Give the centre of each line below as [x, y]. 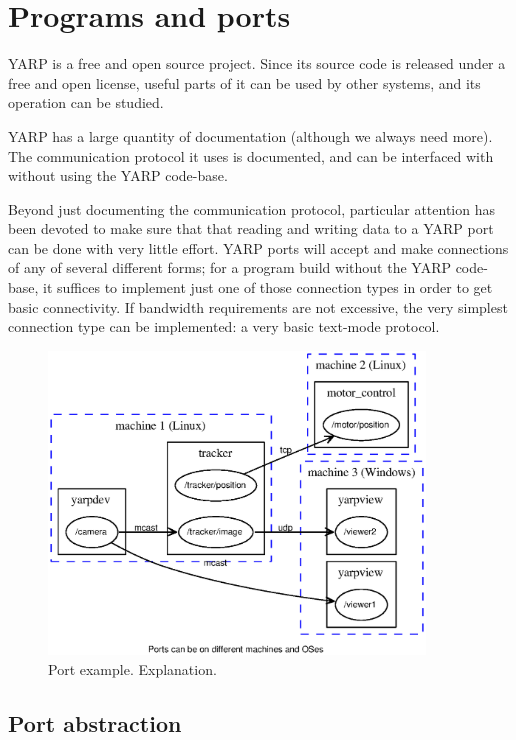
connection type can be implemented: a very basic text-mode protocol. [224, 326]
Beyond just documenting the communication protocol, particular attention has [252, 208]
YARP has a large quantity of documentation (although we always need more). [250, 135]
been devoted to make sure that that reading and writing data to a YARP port [251, 228]
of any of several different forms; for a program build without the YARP [229, 267]
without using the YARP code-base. [118, 175]
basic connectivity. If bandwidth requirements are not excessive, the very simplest [258, 306]
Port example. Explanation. [132, 668]
